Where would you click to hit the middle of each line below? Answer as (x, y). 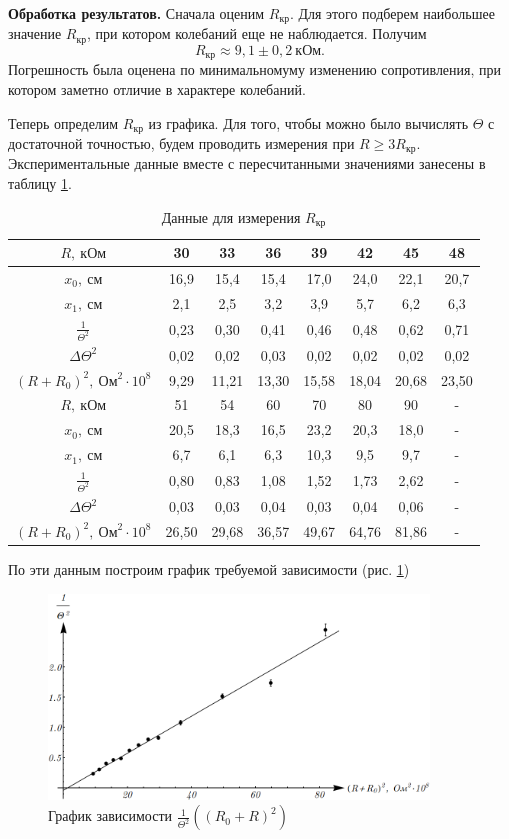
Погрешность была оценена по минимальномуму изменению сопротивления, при (255, 69)
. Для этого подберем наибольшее (392, 13)
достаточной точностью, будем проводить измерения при (181, 143)
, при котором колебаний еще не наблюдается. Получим (256, 33)
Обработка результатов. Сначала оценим (136, 13)
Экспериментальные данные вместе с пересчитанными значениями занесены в (247, 163)
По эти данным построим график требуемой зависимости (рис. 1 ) (209, 569)
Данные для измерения (231, 216)
